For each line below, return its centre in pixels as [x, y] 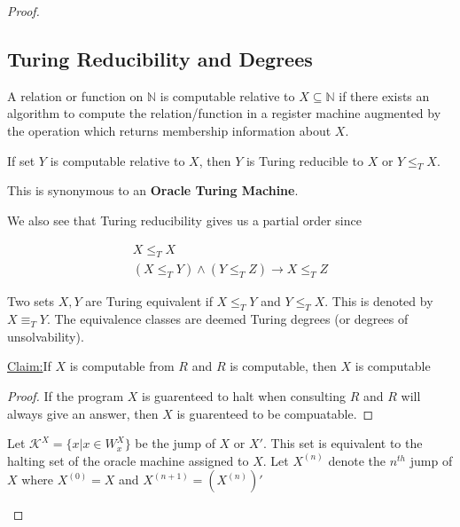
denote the [357, 460]
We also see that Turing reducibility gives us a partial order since [184, 220]
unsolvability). [46, 336]
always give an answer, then [83, 413]
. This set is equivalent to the [343, 443]
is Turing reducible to [304, 160]
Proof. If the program [66, 396]
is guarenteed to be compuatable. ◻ [275, 413]
